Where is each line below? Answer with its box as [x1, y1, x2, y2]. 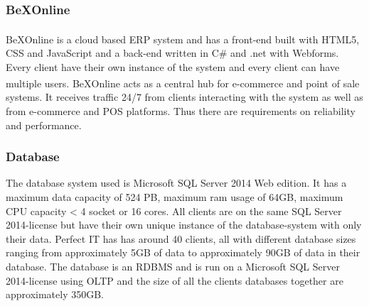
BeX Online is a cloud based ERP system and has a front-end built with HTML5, [6, 31, 360, 46]
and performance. [6, 117, 82, 132]
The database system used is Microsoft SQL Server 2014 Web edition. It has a [6, 175, 347, 190]
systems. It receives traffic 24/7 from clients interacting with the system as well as [6, 89, 363, 104]
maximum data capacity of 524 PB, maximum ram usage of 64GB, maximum [6, 189, 343, 204]
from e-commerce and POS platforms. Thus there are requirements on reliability [6, 103, 355, 118]
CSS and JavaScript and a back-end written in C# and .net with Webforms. [6, 45, 339, 60]
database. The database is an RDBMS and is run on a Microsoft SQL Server [6, 258, 340, 273]
